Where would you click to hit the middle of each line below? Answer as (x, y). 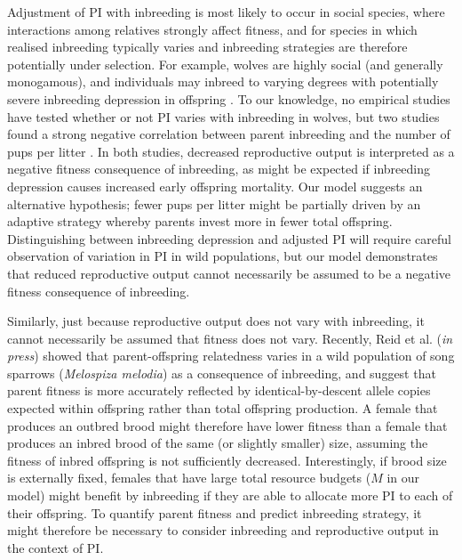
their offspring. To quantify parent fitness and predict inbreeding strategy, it (215, 512)
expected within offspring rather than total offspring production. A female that (223, 408)
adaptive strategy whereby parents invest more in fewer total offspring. (200, 221)
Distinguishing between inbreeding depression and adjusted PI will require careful (229, 238)
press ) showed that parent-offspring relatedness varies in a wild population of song (231, 356)
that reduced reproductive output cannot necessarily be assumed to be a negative (229, 273)
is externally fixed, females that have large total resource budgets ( (189, 478)
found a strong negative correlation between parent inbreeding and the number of (229, 134)
